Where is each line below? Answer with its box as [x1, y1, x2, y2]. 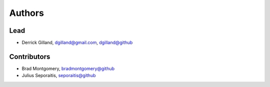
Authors [9, 7, 44, 18]
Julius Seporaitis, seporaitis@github [21, 73, 96, 79]
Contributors [9, 52, 50, 61]
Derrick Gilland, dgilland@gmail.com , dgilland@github [21, 40, 133, 46]
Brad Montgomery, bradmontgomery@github [21, 65, 115, 72]
